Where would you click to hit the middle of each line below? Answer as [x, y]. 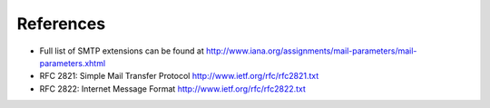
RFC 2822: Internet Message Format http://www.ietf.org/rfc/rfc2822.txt [172, 88]
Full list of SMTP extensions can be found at [122, 51]
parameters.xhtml [73, 63]
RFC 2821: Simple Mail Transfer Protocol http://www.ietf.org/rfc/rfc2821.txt [179, 76]
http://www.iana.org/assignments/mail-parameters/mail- [311, 51]
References [61, 24]
